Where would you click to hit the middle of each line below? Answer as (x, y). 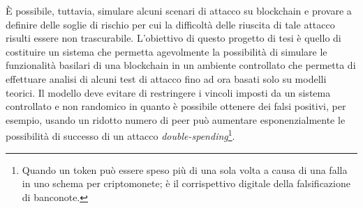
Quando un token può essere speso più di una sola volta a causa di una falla (185, 169)
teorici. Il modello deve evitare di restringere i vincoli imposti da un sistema (168, 92)
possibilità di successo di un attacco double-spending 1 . (120, 135)
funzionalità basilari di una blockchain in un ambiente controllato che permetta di (181, 65)
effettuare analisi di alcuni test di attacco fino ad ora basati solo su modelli (166, 78)
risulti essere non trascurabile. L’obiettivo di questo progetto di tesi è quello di (173, 38)
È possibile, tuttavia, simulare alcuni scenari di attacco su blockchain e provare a (179, 10)
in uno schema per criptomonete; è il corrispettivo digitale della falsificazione (186, 183)
